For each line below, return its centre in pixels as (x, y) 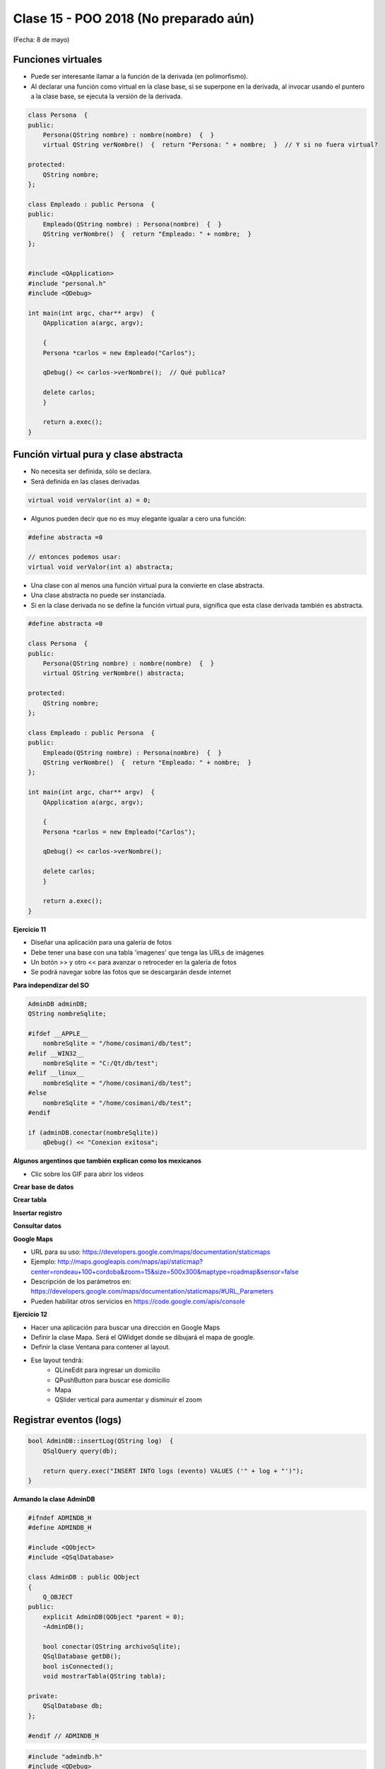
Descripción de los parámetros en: (81, 1281)
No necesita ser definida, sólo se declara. (91, 471)
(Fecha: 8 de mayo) (41, 40)
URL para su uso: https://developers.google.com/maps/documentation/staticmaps (150, 1252)
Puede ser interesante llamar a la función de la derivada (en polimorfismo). (140, 76)
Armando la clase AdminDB (54, 1499)
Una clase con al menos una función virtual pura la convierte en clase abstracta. (148, 585)
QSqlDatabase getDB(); (82, 1656)
